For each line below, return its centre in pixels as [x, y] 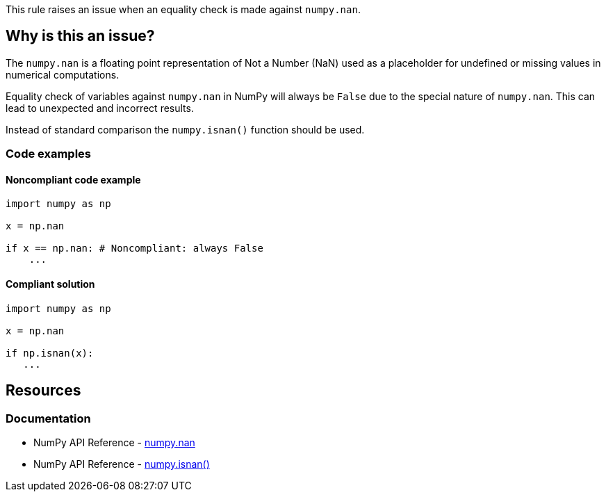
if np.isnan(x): [50, 353]
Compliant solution [50, 284]
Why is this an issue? [80, 36]
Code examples [49, 154]
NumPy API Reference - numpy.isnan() [122, 464]
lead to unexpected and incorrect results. [100, 108]
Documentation [48, 418]
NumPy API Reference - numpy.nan [114, 442]
